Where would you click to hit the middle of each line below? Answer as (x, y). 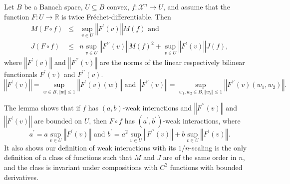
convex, (118, 6)
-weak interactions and (157, 107)
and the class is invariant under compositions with (81, 167)
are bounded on (58, 120)
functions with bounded (206, 167)
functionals (21, 74)
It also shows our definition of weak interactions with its (90, 147)
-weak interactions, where (202, 120)
